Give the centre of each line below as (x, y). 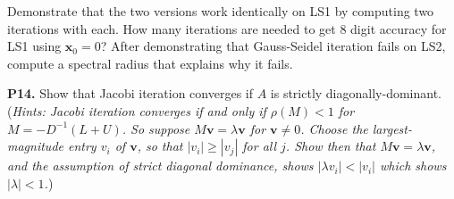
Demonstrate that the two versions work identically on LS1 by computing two (221, 11)
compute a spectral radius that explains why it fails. (150, 63)
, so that (160, 146)
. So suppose (156, 128)
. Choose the (334, 128)
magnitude (35, 146)
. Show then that (331, 146)
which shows (413, 166)
